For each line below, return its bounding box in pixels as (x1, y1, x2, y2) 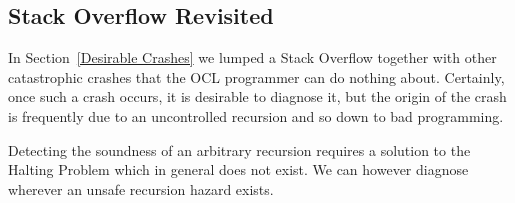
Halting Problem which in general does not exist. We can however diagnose (8, 159, 469, 180)
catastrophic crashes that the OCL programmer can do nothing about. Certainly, (8, 66, 505, 87)
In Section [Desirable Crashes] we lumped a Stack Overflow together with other (8, 47, 497, 68)
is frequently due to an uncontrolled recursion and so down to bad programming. (8, 105, 504, 126)
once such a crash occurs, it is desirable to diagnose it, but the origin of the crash (8, 86, 507, 107)
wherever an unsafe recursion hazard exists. (8, 178, 274, 199)
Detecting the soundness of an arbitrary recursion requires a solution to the (8, 139, 471, 160)
